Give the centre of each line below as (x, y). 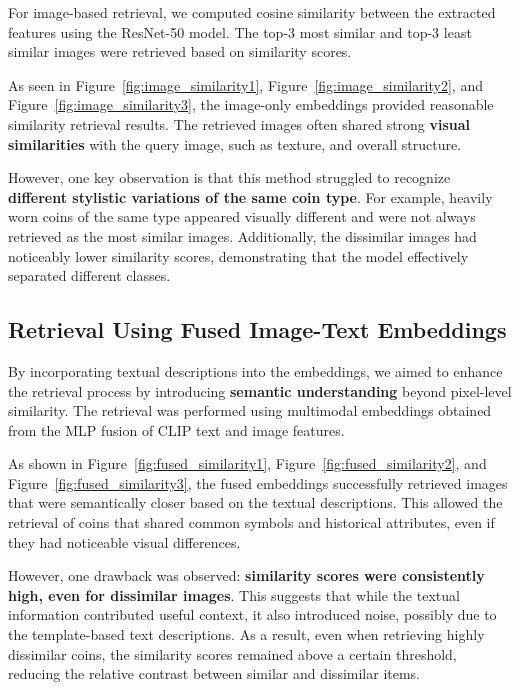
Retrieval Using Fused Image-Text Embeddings (257, 329)
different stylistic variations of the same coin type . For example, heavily (250, 196)
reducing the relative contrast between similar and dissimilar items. (214, 673)
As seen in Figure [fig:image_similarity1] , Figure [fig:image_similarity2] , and (245, 84)
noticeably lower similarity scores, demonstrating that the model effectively (238, 255)
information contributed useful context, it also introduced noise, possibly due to (252, 614)
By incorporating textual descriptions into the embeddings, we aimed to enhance (255, 370)
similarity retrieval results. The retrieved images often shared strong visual (239, 123)
